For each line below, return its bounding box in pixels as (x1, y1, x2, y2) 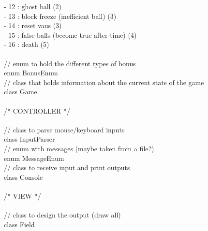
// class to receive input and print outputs (4, 162, 130, 173)
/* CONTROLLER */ (4, 105, 71, 115)
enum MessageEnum (4, 153, 64, 163)
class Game (4, 87, 37, 97)
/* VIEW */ (4, 190, 41, 201)
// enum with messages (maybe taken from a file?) (4, 143, 154, 153)
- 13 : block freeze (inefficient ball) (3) (4, 11, 117, 21)
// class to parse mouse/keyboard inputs (4, 124, 125, 134)
